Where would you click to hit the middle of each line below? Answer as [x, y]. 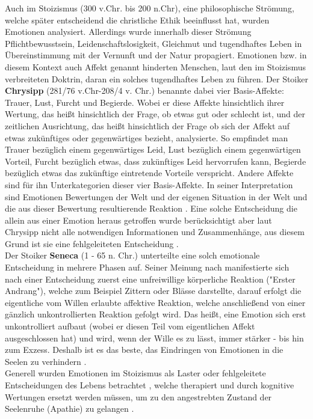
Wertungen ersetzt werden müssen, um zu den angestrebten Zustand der [138, 396]
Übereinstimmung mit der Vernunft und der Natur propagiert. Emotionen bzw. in [156, 55]
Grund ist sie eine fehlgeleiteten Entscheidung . [92, 243]
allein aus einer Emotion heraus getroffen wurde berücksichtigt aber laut [138, 220]
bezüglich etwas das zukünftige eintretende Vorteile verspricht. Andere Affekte [149, 173]
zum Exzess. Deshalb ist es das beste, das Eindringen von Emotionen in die [144, 350]
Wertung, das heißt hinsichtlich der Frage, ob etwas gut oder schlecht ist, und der [155, 114]
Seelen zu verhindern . [46, 361]
